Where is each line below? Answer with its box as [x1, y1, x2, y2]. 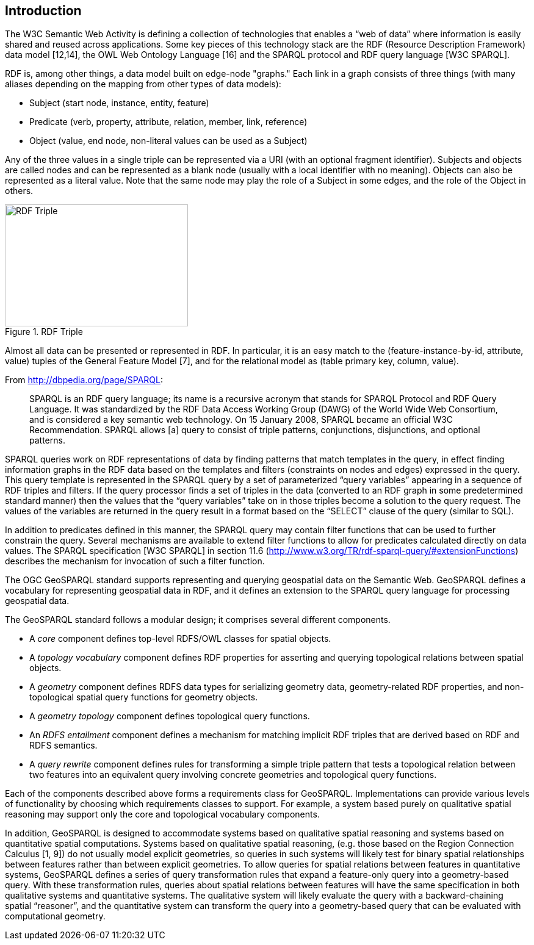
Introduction [5, 3, 82, 18]
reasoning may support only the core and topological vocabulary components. [5, 809, 320, 820]
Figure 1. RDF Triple [5, 326, 83, 337]
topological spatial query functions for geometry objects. [29, 692, 258, 703]
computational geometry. [5, 911, 106, 922]
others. [5, 185, 34, 196]
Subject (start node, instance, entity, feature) [29, 98, 209, 109]
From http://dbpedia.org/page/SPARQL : [5, 375, 164, 386]
